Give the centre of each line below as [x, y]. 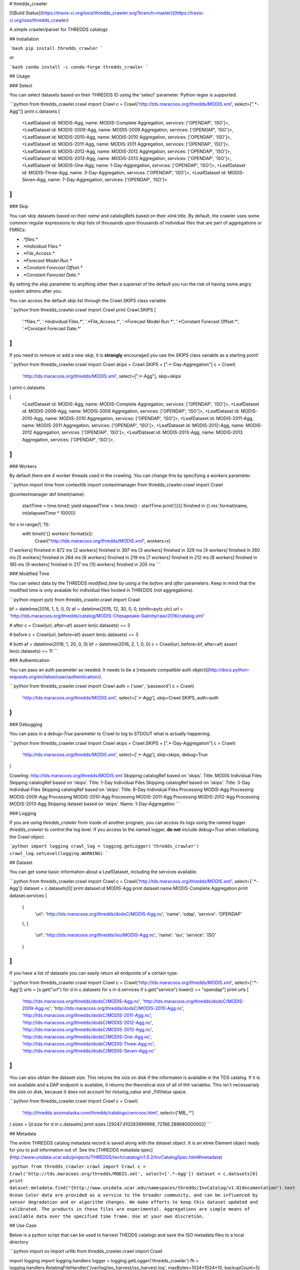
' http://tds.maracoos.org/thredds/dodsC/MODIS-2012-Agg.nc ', [87, 1022]
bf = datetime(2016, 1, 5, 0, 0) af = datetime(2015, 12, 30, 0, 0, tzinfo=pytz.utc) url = [96, 609]
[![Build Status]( [26, 13]
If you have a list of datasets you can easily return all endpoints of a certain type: [94, 973]
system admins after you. [36, 291]
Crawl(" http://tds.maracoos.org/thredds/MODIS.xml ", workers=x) [103, 541]
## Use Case [23, 1226]
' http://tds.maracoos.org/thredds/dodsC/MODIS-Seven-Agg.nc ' [89, 1051]
